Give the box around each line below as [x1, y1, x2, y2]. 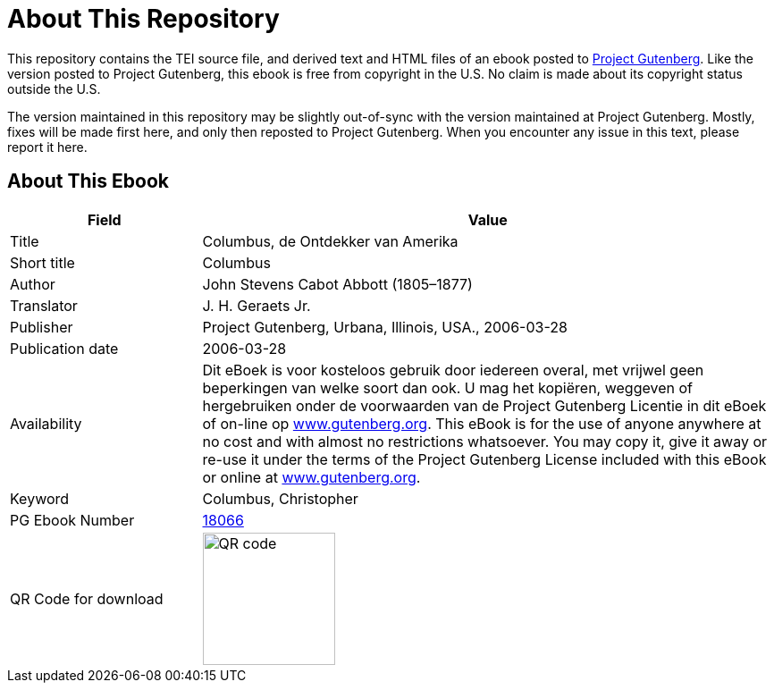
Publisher [10, 317, 73, 336]
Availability [10, 414, 82, 433]
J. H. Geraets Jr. [202, 296, 311, 315]
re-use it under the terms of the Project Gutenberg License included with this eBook [202, 450, 767, 468]
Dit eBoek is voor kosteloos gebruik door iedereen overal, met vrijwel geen [202, 360, 704, 379]
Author [10, 274, 55, 293]
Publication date [10, 339, 119, 358]
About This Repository [7, 4, 280, 34]
